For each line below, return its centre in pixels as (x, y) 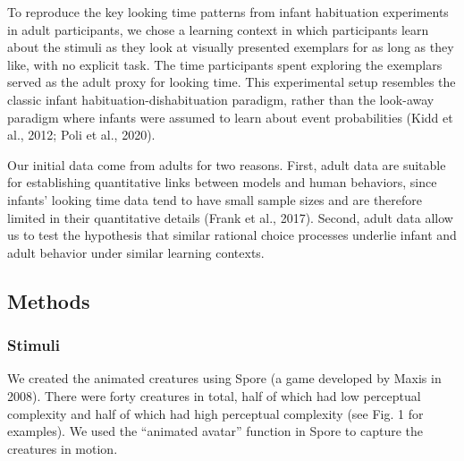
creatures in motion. (63, 448)
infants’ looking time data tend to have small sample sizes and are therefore (215, 199)
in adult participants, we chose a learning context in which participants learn (218, 29)
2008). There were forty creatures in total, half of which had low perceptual (214, 395)
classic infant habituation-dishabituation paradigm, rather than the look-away (221, 99)
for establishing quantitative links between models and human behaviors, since (222, 182)
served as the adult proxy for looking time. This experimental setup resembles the (232, 82)
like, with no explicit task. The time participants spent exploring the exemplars (225, 64)
